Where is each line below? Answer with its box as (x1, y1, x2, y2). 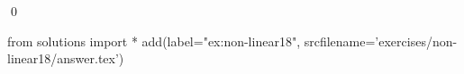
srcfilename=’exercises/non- (304, 31, 458, 50)
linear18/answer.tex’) (7, 49, 124, 68)
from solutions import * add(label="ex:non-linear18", (7, 31, 301, 50)
